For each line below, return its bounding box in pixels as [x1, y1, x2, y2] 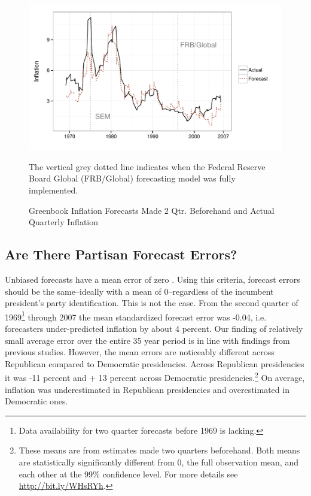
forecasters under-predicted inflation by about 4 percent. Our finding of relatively [5, 322, 303, 335]
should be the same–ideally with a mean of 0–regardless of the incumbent [5, 285, 274, 297]
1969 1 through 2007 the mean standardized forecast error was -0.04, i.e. [5, 309, 267, 323]
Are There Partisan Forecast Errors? [5, 245, 237, 264]
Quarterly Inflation [29, 216, 99, 228]
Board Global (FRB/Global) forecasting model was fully [29, 172, 236, 185]
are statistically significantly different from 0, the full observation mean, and [19, 456, 298, 468]
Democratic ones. [5, 395, 68, 407]
